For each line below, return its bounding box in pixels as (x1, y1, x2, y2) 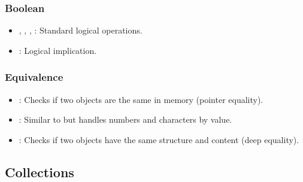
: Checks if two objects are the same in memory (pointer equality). (19, 93, 263, 105)
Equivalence (5, 69, 63, 84)
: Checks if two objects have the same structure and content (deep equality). (19, 133, 299, 145)
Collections (5, 162, 74, 181)
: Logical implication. (19, 44, 97, 56)
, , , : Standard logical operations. (19, 24, 143, 37)
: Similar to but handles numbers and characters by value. (19, 113, 232, 126)
